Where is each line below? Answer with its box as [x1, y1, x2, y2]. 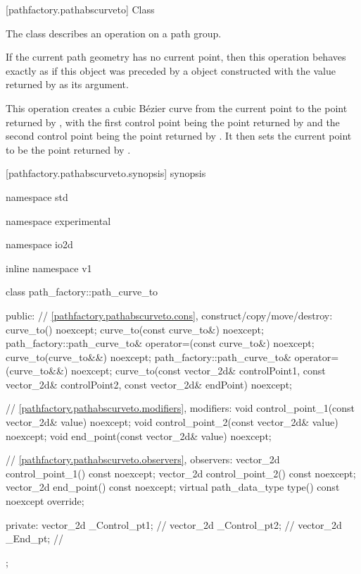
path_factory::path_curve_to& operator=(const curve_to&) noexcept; [6, 336, 315, 350]
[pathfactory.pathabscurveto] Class [6, 2, 155, 16]
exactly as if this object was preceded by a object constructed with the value [6, 63, 336, 78]
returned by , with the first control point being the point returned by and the [6, 114, 340, 129]
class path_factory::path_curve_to [6, 284, 158, 299]
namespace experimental [6, 213, 111, 228]
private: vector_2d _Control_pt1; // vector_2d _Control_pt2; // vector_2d [6, 517, 342, 532]
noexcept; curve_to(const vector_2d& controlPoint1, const [70, 363, 326, 378]
